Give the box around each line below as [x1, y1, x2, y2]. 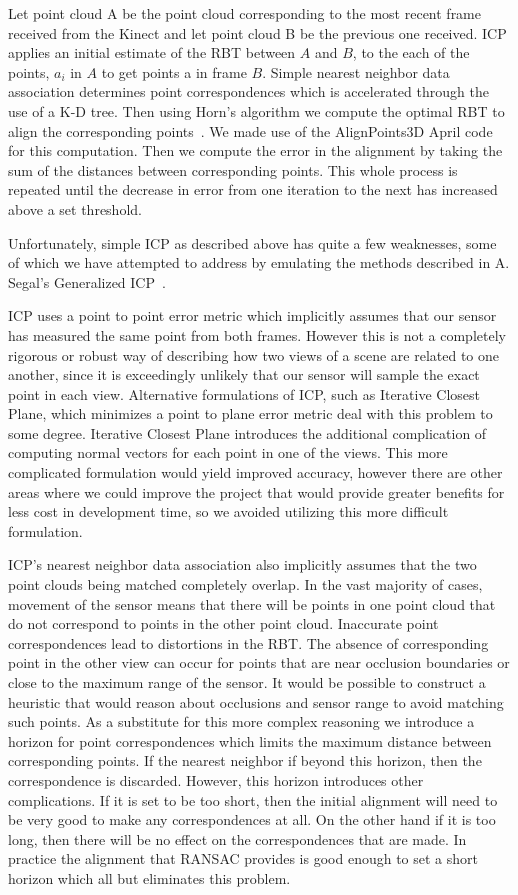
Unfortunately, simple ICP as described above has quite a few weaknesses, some [8, 232, 497, 253]
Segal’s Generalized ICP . [8, 271, 166, 292]
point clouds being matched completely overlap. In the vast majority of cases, [8, 574, 483, 595]
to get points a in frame [101, 61, 247, 82]
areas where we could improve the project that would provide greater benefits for [8, 481, 505, 502]
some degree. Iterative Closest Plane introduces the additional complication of [8, 422, 487, 443]
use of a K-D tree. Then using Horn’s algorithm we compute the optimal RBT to [8, 100, 505, 121]
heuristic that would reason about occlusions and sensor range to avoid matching [8, 691, 504, 712]
